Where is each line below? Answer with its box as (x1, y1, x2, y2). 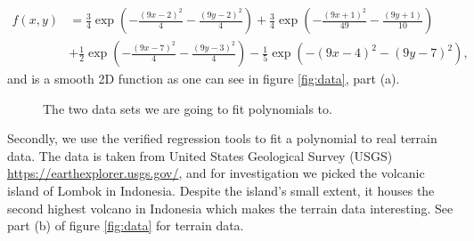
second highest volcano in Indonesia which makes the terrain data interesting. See (7, 198, 454, 217)
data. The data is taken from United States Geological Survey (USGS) (7, 146, 393, 165)
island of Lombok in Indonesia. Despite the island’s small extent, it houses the (7, 181, 435, 200)
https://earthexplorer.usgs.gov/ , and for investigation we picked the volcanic (7, 164, 425, 182)
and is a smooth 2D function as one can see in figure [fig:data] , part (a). (7, 69, 400, 88)
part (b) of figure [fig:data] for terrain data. (7, 216, 244, 235)
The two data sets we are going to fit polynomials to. (43, 99, 332, 117)
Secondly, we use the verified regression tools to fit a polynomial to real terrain (7, 129, 437, 148)
